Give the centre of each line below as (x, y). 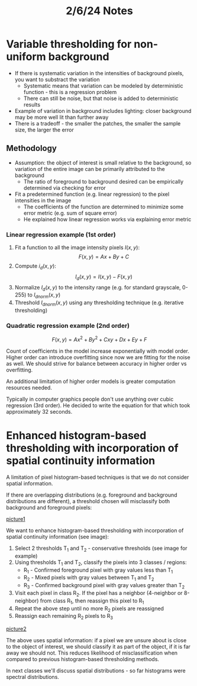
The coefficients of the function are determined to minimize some (104, 207)
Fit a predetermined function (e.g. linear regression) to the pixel (92, 194)
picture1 (16, 518)
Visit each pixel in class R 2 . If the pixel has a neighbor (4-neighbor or (98, 593)
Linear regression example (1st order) (61, 234)
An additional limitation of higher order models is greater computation (91, 381)
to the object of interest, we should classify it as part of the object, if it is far (98, 647)
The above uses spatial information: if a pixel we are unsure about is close (96, 640)
